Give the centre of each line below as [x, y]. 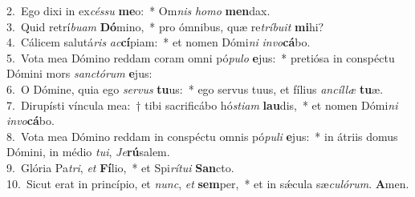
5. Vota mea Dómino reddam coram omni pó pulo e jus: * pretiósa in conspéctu [201, 57]
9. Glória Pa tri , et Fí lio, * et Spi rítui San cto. [120, 167]
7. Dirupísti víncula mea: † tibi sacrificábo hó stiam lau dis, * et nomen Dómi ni [202, 105]
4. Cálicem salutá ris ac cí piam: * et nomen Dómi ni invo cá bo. [159, 42]
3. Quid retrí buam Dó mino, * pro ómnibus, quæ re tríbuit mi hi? [165, 26]
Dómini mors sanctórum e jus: [79, 73]
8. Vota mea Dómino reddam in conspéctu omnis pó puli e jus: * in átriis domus [202, 136]
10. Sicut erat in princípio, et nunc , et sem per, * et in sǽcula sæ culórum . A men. [208, 183]
